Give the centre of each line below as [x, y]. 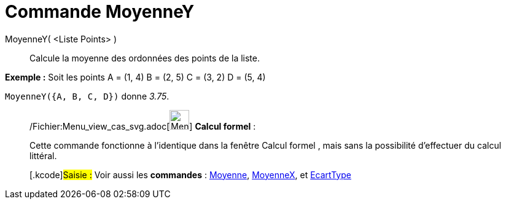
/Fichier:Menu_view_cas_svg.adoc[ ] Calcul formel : [143, 126]
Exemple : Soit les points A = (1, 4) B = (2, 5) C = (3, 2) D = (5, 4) [135, 77]
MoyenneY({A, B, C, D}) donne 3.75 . [87, 96]
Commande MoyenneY [100, 12]
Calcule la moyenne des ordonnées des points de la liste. [145, 58]
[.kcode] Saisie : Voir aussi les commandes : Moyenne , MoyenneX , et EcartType [190, 175]
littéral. [43, 155]
